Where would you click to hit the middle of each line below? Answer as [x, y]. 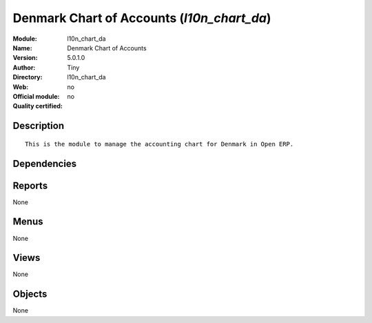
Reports [30, 185]
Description [39, 126]
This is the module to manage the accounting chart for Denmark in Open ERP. [159, 144]
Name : [22, 48]
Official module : [36, 96]
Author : [24, 67]
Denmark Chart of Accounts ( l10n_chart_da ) [142, 18]
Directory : [28, 77]
